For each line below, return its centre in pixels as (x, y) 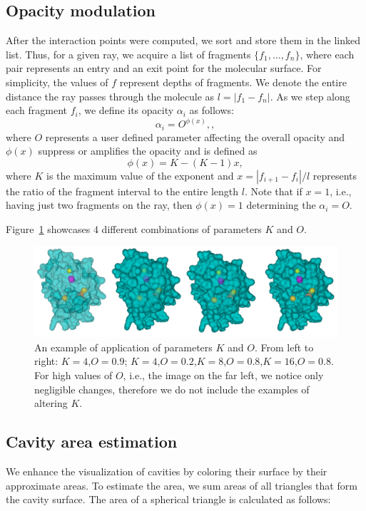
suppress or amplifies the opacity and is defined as (148, 151)
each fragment (36, 110)
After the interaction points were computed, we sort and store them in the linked (183, 40)
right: (46, 361)
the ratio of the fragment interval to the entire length (122, 191)
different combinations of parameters (182, 229)
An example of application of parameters (123, 347)
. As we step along (310, 96)
